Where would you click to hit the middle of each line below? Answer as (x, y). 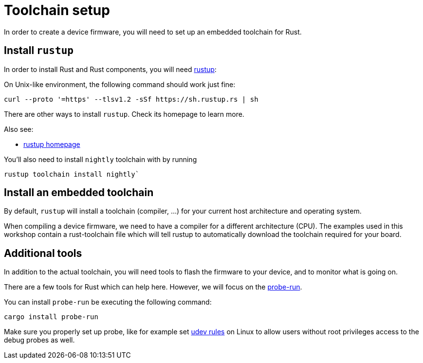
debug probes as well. (39, 340)
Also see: (19, 129)
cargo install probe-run (51, 317)
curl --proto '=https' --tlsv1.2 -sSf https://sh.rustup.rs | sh (131, 99)
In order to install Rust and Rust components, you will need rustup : (110, 69)
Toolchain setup (57, 10)
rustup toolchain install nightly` (72, 174)
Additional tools (43, 253)
